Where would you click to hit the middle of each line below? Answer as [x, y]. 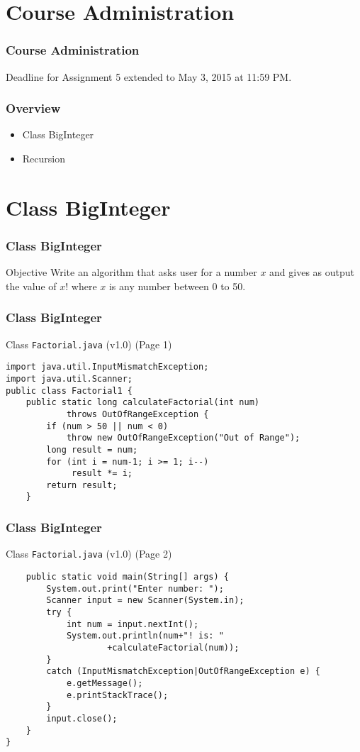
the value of [31, 286]
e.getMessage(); [105, 683]
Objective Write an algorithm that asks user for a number [131, 272]
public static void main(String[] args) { [127, 577]
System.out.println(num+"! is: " [145, 636]
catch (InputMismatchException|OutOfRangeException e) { [183, 671]
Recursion [44, 158]
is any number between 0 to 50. [177, 286]
